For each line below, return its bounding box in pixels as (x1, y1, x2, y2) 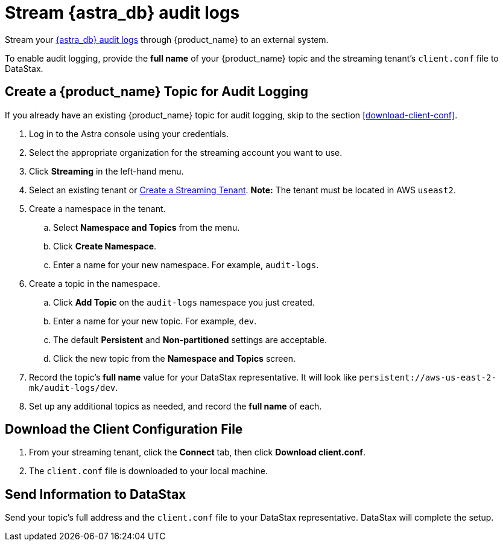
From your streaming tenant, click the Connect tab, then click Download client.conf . (29, 447, 365, 458)
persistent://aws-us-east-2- (359, 372, 496, 382)
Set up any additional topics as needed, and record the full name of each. (29, 400, 322, 411)
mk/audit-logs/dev (29, 382, 116, 393)
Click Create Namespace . (53, 240, 157, 251)
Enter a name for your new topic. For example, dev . (53, 315, 257, 326)
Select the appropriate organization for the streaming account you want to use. (29, 147, 343, 158)
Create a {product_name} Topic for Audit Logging (5, 84, 309, 100)
